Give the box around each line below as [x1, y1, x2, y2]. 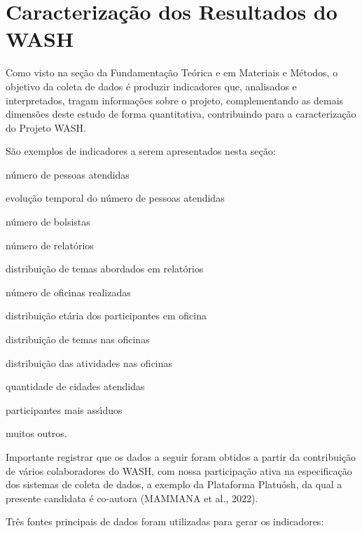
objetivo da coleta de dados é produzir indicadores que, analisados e [6, 78, 297, 93]
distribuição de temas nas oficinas [6, 332, 150, 347]
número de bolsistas [6, 214, 90, 229]
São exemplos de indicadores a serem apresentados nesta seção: [6, 144, 276, 158]
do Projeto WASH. [6, 120, 86, 134]
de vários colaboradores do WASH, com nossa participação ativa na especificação [6, 463, 352, 478]
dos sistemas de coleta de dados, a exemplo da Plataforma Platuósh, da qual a [6, 477, 342, 492]
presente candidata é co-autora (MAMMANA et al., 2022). [6, 490, 258, 505]
